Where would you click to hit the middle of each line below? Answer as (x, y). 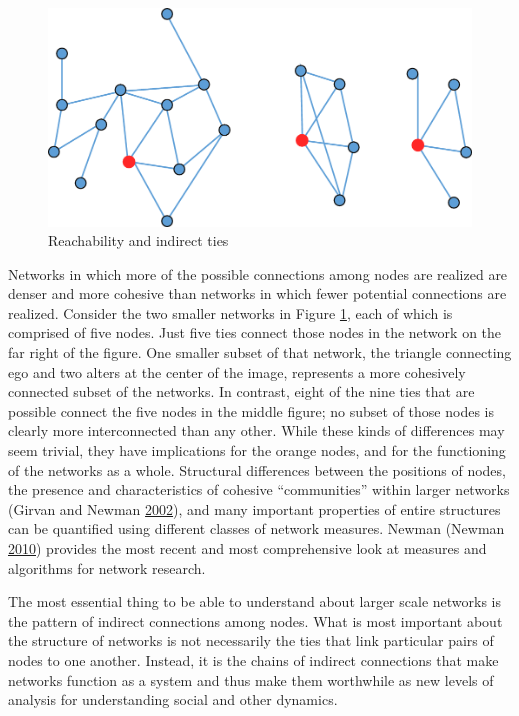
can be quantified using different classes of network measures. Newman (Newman (256, 528)
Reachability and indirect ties (138, 240)
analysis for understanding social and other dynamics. (173, 699)
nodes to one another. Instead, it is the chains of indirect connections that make (253, 659)
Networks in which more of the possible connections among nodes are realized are (258, 273)
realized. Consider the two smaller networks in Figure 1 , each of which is (230, 312)
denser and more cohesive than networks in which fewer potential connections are (257, 293)
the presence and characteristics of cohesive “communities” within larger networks (259, 489)
